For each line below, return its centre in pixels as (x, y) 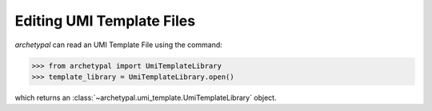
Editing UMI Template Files (105, 21)
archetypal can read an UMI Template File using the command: (119, 45)
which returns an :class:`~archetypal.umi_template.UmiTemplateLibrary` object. (146, 97)
